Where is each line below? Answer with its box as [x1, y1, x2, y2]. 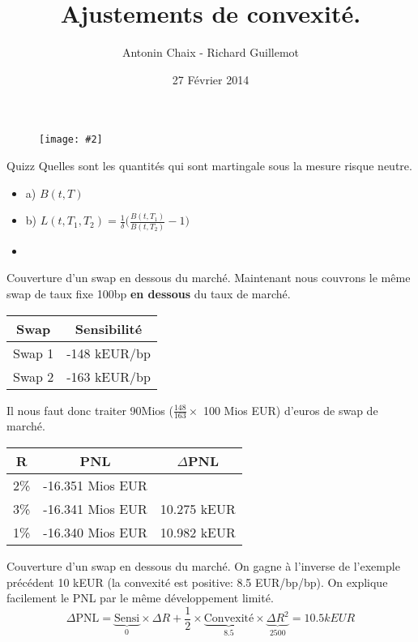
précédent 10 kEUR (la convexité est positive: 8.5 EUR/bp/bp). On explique [6, 573, 388, 590]
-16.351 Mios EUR [43, 475, 147, 494]
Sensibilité [75, 319, 143, 338]
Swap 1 [13, 343, 54, 362]
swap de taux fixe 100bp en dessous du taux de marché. [6, 285, 291, 302]
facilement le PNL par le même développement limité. [6, 589, 274, 606]
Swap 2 [13, 366, 54, 386]
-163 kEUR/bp [66, 366, 151, 386]
